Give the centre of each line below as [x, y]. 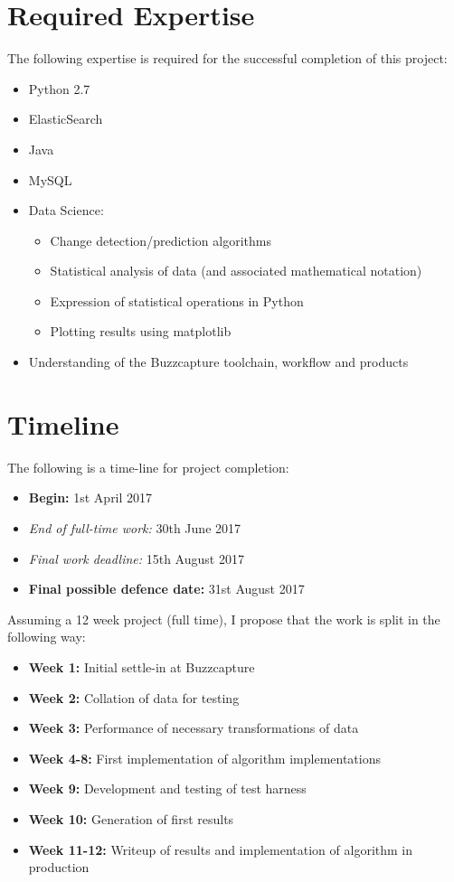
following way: [47, 637]
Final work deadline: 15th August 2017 [136, 558]
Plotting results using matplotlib [141, 331]
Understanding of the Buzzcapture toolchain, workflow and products [218, 362]
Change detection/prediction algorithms [161, 240]
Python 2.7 [59, 88]
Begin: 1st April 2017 [90, 497]
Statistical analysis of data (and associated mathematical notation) [236, 271]
